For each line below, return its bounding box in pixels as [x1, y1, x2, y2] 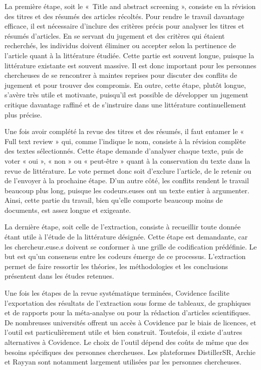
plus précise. [5, 109, 42, 119]
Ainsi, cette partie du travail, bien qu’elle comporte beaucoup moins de [5, 195, 223, 205]
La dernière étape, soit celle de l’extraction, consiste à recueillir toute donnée [5, 221, 241, 232]
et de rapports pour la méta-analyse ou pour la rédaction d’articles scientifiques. [5, 307, 251, 318]
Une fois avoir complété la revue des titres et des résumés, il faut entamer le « [5, 126, 244, 137]
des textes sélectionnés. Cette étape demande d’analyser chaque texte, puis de [5, 146, 243, 156]
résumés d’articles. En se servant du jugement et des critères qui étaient [5, 30, 225, 41]
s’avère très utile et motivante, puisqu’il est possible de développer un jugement [5, 89, 248, 100]
